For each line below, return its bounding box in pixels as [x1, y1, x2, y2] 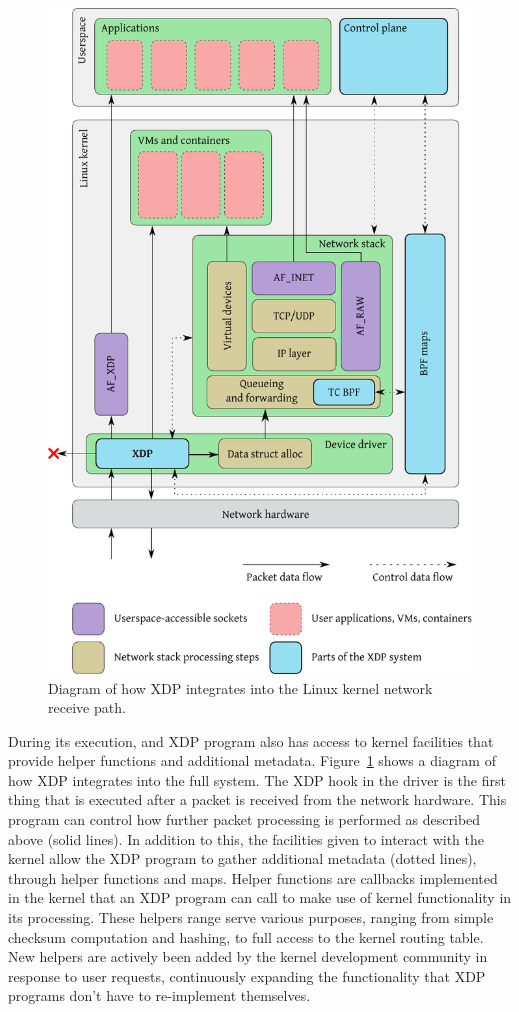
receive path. [48, 697, 126, 718]
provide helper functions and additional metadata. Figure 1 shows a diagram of [8, 750, 496, 771]
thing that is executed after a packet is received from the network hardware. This [8, 789, 507, 810]
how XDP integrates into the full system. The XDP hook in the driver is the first [8, 769, 506, 790]
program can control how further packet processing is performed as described [8, 809, 481, 830]
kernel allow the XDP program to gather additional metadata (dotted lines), [8, 848, 477, 869]
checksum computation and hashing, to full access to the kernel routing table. [8, 926, 484, 947]
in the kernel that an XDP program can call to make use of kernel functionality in [8, 887, 512, 908]
